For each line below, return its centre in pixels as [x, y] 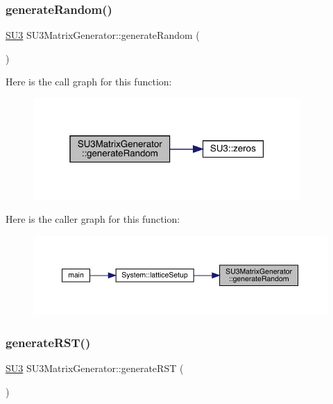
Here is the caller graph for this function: [93, 219]
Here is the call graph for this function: [89, 82]
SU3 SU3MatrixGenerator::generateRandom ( [103, 35]
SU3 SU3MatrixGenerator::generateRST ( [95, 368]
